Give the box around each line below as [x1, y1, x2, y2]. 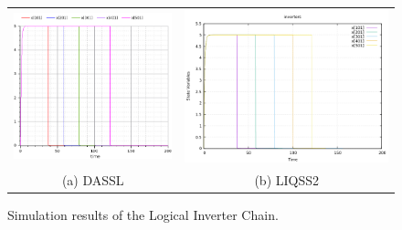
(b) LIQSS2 [254, 170, 320, 189]
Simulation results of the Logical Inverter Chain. [7, 204, 279, 224]
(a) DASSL [61, 170, 124, 189]
